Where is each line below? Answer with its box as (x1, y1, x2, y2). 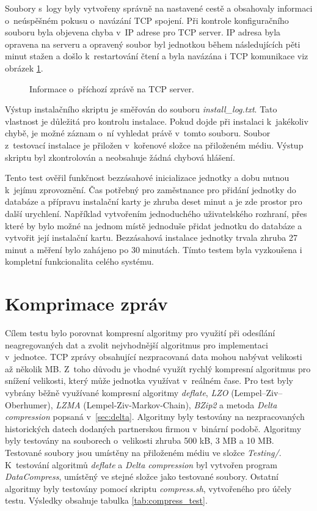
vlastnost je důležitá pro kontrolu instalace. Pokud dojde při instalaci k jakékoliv (5, 114, 308, 127)
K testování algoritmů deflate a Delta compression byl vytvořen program (5, 458, 278, 471)
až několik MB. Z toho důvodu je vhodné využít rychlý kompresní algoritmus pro (5, 362, 311, 375)
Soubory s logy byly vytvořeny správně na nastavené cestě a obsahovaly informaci (5, 2, 313, 14)
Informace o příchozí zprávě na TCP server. (29, 82, 194, 95)
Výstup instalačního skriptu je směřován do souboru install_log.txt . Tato (5, 103, 277, 116)
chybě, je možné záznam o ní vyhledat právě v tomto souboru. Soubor (5, 127, 271, 139)
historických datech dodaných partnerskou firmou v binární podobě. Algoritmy (5, 422, 302, 435)
